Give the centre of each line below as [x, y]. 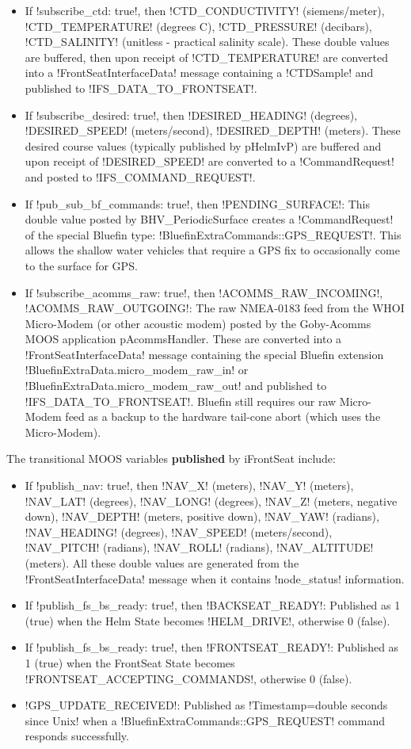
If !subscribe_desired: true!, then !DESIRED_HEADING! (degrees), [191, 115]
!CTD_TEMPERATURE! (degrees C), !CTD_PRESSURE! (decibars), [198, 26]
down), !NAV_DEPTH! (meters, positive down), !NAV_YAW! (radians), [202, 516]
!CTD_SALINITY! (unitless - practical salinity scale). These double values [207, 42]
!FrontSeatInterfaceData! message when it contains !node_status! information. [215, 578]
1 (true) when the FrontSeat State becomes [130, 662]
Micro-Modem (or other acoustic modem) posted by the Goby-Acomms [198, 323]
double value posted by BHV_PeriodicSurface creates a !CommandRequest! [209, 219]
